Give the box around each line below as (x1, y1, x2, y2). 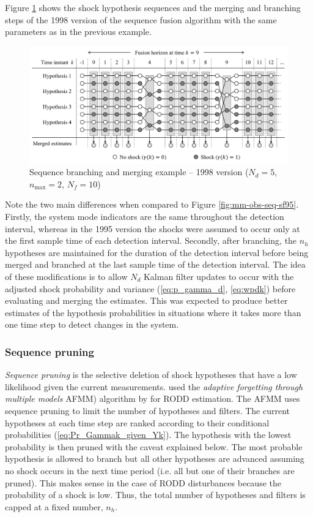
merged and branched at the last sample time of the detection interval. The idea (5, 258, 306, 271)
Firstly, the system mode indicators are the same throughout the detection (5, 210, 284, 223)
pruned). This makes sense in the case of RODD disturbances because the (5, 476, 281, 489)
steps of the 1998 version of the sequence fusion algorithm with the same (5, 13, 277, 26)
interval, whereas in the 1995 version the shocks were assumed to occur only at (5, 222, 300, 235)
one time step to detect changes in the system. (5, 318, 179, 331)
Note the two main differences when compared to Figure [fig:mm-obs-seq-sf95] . (5, 198, 299, 211)
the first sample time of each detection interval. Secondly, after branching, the (5, 234, 297, 247)
